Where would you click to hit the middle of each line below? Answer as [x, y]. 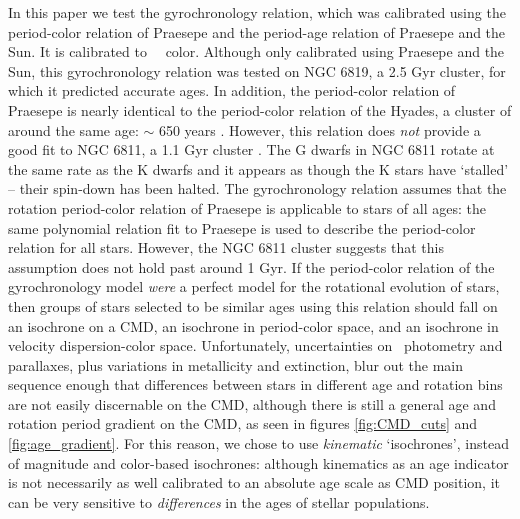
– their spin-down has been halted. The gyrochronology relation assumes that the [257, 188]
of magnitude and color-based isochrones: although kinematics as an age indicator [258, 462]
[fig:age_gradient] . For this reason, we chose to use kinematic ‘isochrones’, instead [258, 443]
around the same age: [73, 129]
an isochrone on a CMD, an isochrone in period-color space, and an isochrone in [253, 325]
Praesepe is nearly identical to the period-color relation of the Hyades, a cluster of [260, 109]
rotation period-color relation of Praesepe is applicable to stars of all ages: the [247, 207]
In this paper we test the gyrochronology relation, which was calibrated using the [257, 12]
